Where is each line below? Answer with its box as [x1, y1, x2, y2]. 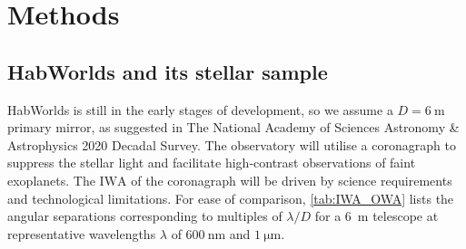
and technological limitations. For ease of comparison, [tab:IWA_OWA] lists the [7, 188, 454, 207]
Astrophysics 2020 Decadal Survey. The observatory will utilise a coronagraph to [7, 135, 456, 154]
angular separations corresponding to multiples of [7, 206, 283, 225]
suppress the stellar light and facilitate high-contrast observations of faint [7, 153, 416, 172]
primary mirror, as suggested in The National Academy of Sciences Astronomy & [7, 118, 460, 137]
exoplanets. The [7, 170, 95, 189]
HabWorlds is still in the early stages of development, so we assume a [7, 100, 393, 119]
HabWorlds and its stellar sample [7, 57, 328, 85]
